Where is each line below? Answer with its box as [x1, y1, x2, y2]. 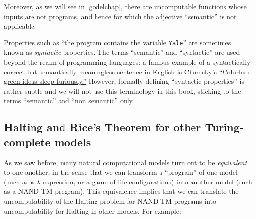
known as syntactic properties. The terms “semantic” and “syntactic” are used [4, 47, 240, 57]
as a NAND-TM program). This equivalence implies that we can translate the [4, 186, 239, 196]
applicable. [4, 21, 36, 31]
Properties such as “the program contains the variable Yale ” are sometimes [4, 37, 231, 47]
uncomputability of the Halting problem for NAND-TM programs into [4, 195, 216, 206]
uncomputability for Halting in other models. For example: [4, 205, 181, 216]
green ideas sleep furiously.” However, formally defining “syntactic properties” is [4, 76, 244, 86]
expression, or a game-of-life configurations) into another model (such [42, 176, 252, 186]
